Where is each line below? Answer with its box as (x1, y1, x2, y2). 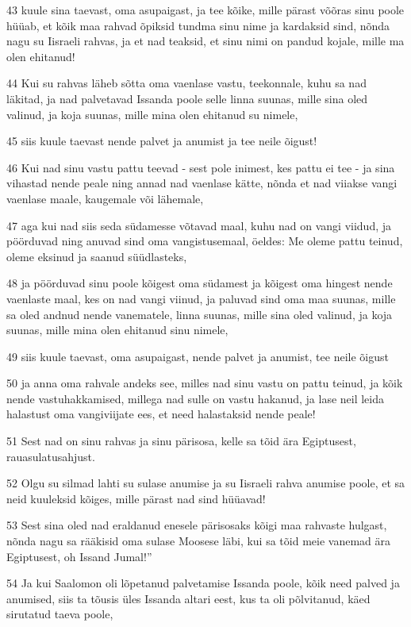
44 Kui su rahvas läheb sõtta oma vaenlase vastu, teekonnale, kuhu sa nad (6, 75, 367, 91)
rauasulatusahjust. (6, 448, 95, 464)
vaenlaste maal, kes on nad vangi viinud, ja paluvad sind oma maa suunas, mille (6, 290, 396, 306)
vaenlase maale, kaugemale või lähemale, (6, 190, 204, 206)
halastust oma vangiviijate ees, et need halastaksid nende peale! (6, 406, 316, 422)
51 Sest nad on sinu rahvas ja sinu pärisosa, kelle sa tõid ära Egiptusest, (6, 433, 356, 449)
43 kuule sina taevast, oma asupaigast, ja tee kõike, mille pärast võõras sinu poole (6, 2, 405, 17)
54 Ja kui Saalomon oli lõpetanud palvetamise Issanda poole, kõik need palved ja (6, 575, 400, 591)
